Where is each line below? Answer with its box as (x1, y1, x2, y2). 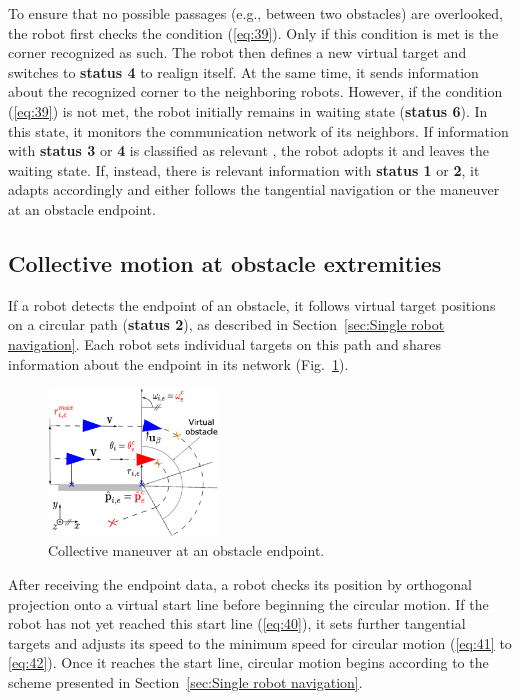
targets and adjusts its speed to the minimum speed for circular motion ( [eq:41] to (8, 632, 512, 653)
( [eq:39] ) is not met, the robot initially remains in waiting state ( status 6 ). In (8, 100, 488, 121)
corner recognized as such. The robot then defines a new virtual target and (8, 42, 467, 63)
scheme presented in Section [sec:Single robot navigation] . (8, 671, 363, 692)
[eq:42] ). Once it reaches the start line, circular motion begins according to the (8, 652, 489, 673)
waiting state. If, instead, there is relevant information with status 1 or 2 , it (8, 159, 480, 180)
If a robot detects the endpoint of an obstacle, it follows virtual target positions (8, 294, 496, 315)
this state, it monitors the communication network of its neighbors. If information (8, 120, 509, 141)
